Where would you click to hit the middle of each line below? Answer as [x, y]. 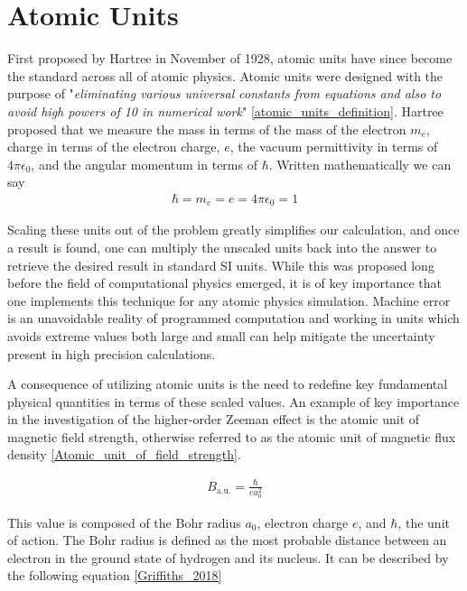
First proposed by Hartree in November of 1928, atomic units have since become [230, 58]
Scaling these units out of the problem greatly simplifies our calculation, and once [233, 230]
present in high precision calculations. [112, 353]
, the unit [424, 522]
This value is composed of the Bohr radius [124, 522]
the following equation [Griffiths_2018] [115, 575]
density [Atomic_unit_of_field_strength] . [124, 454]
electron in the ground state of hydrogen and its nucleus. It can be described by [228, 557]
